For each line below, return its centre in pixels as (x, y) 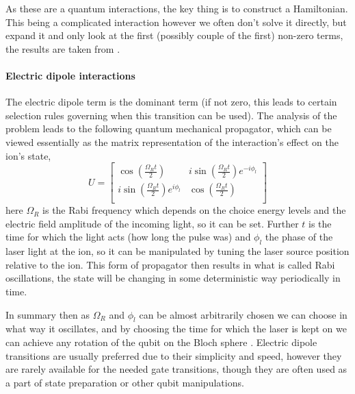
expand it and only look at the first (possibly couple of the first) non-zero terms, (174, 35)
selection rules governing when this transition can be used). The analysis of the (171, 115)
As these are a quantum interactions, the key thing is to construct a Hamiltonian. (177, 8)
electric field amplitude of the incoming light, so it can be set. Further (152, 223)
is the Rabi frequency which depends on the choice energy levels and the (194, 210)
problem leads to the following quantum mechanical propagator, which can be (169, 128)
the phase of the (299, 237)
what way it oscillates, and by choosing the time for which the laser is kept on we (176, 329)
